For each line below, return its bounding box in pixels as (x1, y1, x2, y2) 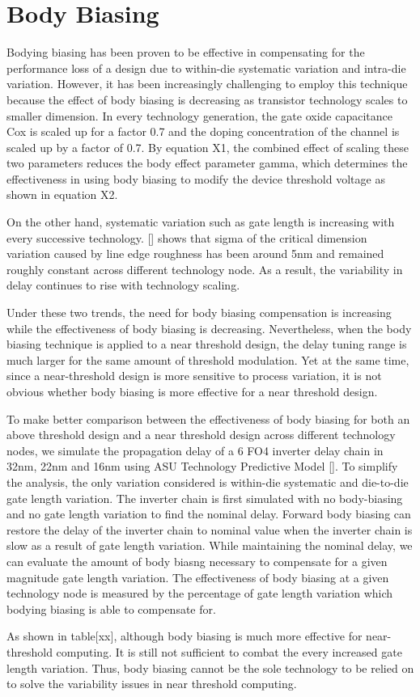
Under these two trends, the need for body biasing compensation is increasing (6, 304, 392, 321)
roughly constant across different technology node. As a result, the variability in (6, 260, 403, 277)
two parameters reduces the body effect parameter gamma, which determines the (6, 154, 408, 171)
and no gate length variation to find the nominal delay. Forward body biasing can (6, 505, 411, 522)
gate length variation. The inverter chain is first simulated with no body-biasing (6, 489, 403, 506)
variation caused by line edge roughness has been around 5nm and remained (6, 245, 384, 262)
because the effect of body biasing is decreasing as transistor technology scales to (6, 91, 408, 108)
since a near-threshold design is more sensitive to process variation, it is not (6, 367, 382, 384)
